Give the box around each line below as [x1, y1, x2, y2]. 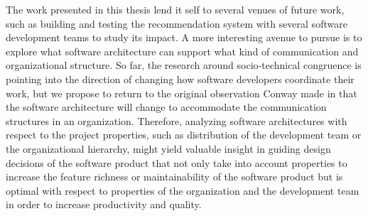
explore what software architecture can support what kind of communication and [6, 43, 359, 58]
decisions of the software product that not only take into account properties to [6, 155, 347, 170]
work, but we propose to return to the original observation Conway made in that [6, 85, 357, 100]
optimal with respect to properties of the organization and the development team [6, 183, 359, 198]
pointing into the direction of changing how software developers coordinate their [6, 71, 355, 86]
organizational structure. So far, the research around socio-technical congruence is [6, 58, 362, 72]
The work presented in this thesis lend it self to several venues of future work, [6, 2, 345, 16]
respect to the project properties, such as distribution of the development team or [6, 127, 362, 142]
